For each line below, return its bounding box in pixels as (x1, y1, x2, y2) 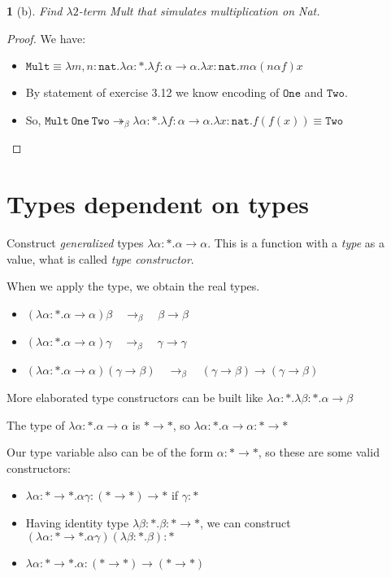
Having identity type (25, 514, 129, 531)
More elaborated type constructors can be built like (7, 389, 263, 406)
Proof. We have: (7, 29, 86, 46)
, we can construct (200, 514, 291, 531)
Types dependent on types (7, 187, 310, 221)
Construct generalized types (7, 234, 144, 251)
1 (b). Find (7, 2, 63, 19)
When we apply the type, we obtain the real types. (7, 278, 260, 295)
